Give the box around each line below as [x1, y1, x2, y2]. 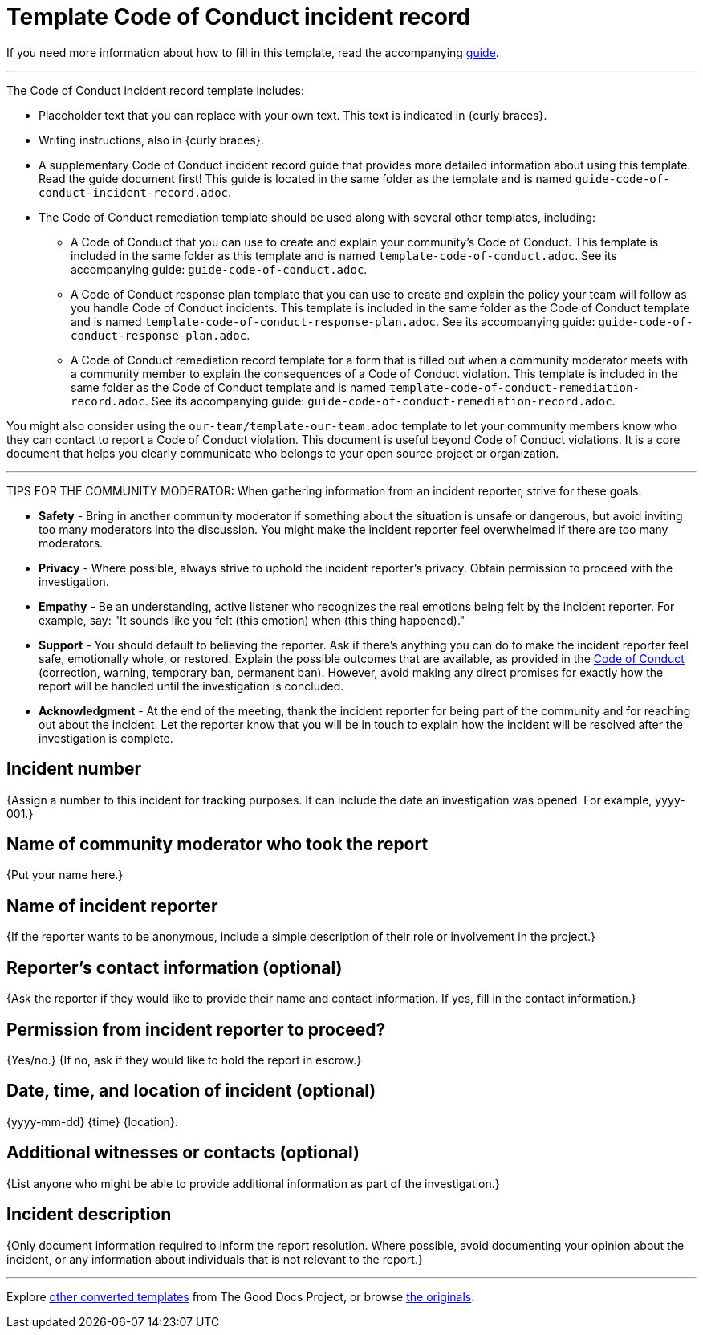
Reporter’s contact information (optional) [6, 957, 343, 978]
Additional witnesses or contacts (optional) [6, 1142, 360, 1163]
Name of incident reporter [6, 895, 218, 916]
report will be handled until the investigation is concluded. [39, 678, 344, 693]
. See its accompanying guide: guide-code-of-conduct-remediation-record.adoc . [144, 393, 616, 408]
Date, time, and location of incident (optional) [6, 1081, 376, 1101]
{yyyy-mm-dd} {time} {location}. [6, 1114, 178, 1129]
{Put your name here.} [6, 868, 124, 882]
